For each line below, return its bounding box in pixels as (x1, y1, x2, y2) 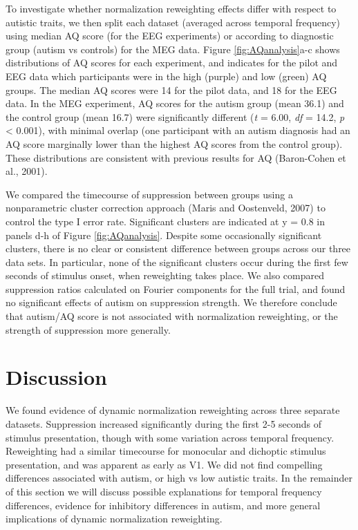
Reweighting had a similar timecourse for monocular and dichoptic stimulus (6, 444, 326, 458)
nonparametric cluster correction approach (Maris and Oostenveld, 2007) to (6, 200, 326, 215)
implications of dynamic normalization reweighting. (6, 511, 223, 526)
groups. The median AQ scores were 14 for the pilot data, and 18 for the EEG (6, 82, 337, 97)
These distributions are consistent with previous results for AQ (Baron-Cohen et (6, 150, 346, 164)
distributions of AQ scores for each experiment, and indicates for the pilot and (6, 55, 338, 70)
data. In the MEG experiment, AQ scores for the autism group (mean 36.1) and (6, 96, 344, 111)
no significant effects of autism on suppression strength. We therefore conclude (6, 295, 337, 310)
